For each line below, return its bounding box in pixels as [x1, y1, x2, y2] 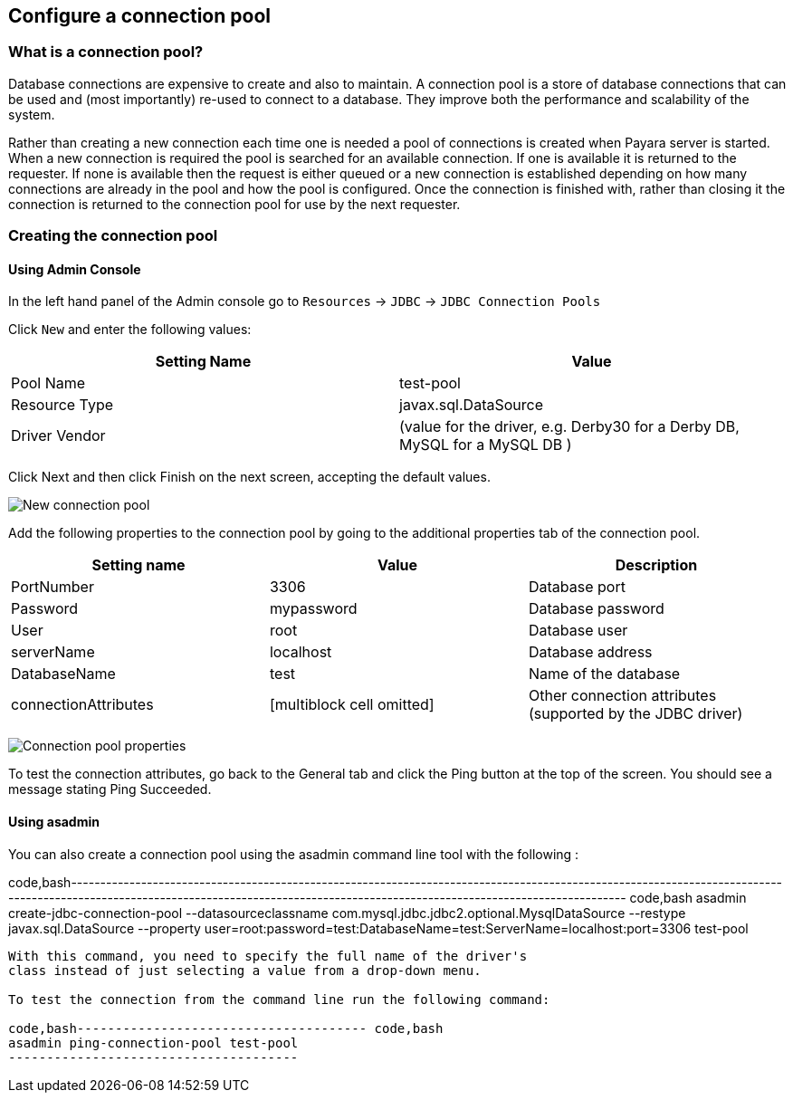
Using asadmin [8, 814, 100, 829]
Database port [528, 578, 626, 597]
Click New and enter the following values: [8, 321, 252, 338]
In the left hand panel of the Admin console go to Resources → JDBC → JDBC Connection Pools [8, 293, 601, 310]
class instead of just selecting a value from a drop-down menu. [8, 962, 482, 978]
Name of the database [528, 665, 681, 684]
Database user [528, 621, 628, 640]
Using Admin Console [8, 261, 141, 277]
